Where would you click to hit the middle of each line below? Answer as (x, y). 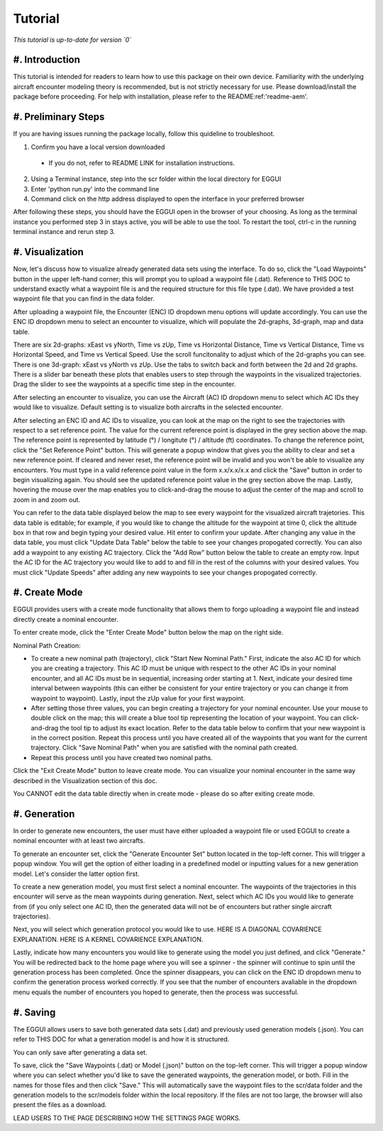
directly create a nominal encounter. (66, 619)
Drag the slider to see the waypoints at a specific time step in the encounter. (124, 384)
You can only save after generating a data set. (81, 1052)
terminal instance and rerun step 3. (64, 232)
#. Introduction (47, 60)
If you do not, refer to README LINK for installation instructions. (142, 162)
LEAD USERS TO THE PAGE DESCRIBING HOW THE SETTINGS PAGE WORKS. (127, 1118)
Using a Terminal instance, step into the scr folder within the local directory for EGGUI (156, 179)
